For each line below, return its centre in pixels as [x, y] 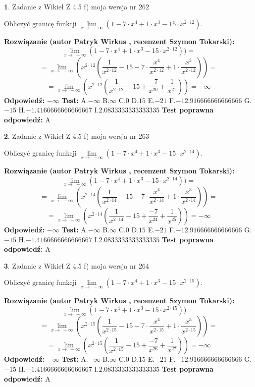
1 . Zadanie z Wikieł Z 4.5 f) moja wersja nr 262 [76, 6]
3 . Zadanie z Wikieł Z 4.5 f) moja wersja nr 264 [76, 265]
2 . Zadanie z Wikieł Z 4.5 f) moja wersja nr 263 [76, 136]
